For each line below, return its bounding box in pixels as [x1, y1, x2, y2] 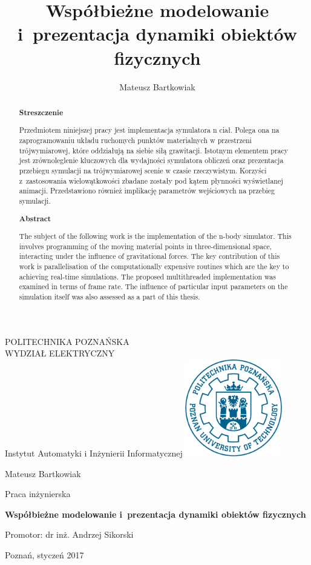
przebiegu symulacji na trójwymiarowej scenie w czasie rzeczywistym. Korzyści [19, 165, 267, 176]
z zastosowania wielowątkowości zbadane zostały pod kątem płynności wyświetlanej [19, 175, 283, 186]
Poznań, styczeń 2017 [5, 548, 84, 561]
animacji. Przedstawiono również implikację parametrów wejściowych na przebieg [19, 186, 275, 196]
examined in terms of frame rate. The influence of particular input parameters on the [19, 281, 288, 292]
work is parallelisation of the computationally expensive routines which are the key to [19, 261, 289, 272]
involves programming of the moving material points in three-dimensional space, [19, 241, 272, 251]
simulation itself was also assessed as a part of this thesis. [19, 292, 200, 302]
